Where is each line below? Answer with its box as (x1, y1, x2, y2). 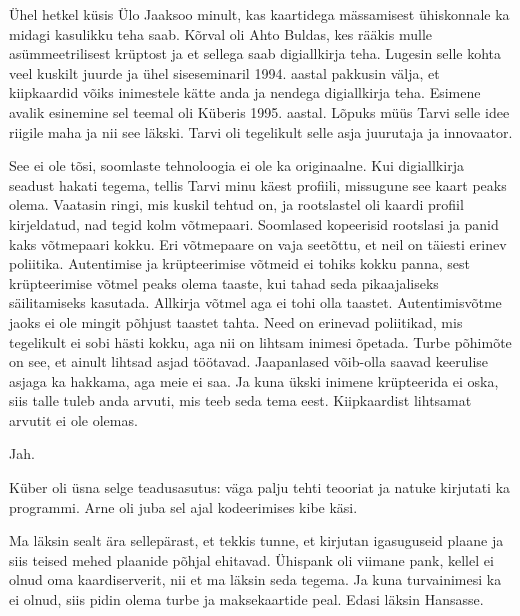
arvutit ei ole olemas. (9, 409, 138, 430)
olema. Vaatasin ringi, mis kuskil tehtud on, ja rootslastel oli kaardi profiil (9, 194, 464, 215)
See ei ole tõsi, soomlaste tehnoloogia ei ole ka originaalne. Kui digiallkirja (9, 155, 464, 176)
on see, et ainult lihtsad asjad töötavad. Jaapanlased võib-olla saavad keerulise (9, 351, 489, 372)
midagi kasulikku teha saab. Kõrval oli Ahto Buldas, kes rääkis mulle (9, 23, 432, 44)
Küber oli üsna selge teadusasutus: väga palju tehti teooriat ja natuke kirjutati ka (9, 477, 511, 498)
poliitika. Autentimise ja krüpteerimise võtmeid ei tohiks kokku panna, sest (9, 253, 470, 274)
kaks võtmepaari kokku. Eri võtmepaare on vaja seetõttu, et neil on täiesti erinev (9, 233, 507, 254)
